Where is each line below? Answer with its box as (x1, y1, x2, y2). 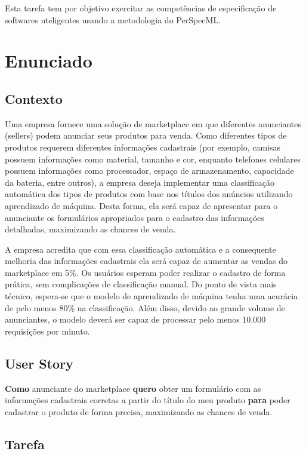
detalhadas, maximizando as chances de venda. (5, 223, 176, 235)
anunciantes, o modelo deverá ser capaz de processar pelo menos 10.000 (5, 313, 266, 326)
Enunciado (5, 48, 92, 73)
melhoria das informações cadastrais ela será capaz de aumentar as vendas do (5, 254, 288, 267)
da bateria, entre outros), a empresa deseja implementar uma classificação (5, 176, 275, 188)
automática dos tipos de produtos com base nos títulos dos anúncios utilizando (5, 188, 293, 200)
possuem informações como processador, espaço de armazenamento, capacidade (5, 164, 294, 177)
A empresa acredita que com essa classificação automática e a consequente (5, 243, 276, 255)
